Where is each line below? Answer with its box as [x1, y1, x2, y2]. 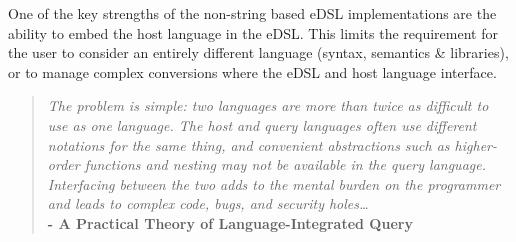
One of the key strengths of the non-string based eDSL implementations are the [8, 3, 497, 23]
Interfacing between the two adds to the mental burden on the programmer [47, 173, 501, 194]
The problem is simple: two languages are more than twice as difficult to [47, 95, 489, 116]
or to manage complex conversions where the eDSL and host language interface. [8, 61, 497, 82]
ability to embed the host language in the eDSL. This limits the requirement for [8, 22, 498, 43]
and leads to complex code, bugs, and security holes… [47, 193, 369, 214]
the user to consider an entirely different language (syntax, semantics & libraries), [8, 42, 509, 63]
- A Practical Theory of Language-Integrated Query [47, 212, 413, 233]
